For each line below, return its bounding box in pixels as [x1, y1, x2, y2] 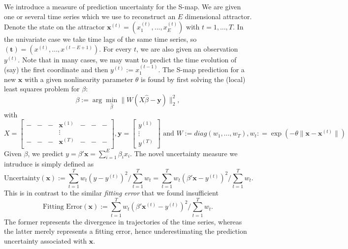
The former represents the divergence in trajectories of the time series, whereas [4, 216, 242, 226]
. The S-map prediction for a [158, 64, 245, 75]
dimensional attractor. [185, 11, 252, 21]
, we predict [28, 148, 63, 158]
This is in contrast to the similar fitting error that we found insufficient [4, 188, 219, 198]
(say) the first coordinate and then [4, 64, 108, 75]
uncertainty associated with [4, 235, 87, 246]
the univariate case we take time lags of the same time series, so [4, 34, 197, 44]
